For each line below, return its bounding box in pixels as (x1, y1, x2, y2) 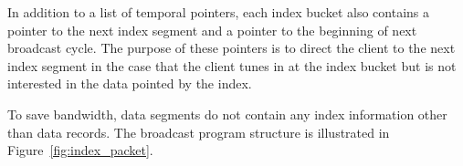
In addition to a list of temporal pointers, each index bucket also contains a (7, 3, 429, 21)
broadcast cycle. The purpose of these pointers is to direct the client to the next (7, 38, 456, 57)
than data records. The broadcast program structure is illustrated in (7, 122, 390, 141)
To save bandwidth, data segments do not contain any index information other (7, 104, 447, 123)
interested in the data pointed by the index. (7, 74, 252, 93)
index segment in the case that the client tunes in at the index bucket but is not (7, 56, 457, 75)
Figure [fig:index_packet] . (7, 140, 153, 160)
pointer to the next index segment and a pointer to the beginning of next (7, 20, 417, 39)
